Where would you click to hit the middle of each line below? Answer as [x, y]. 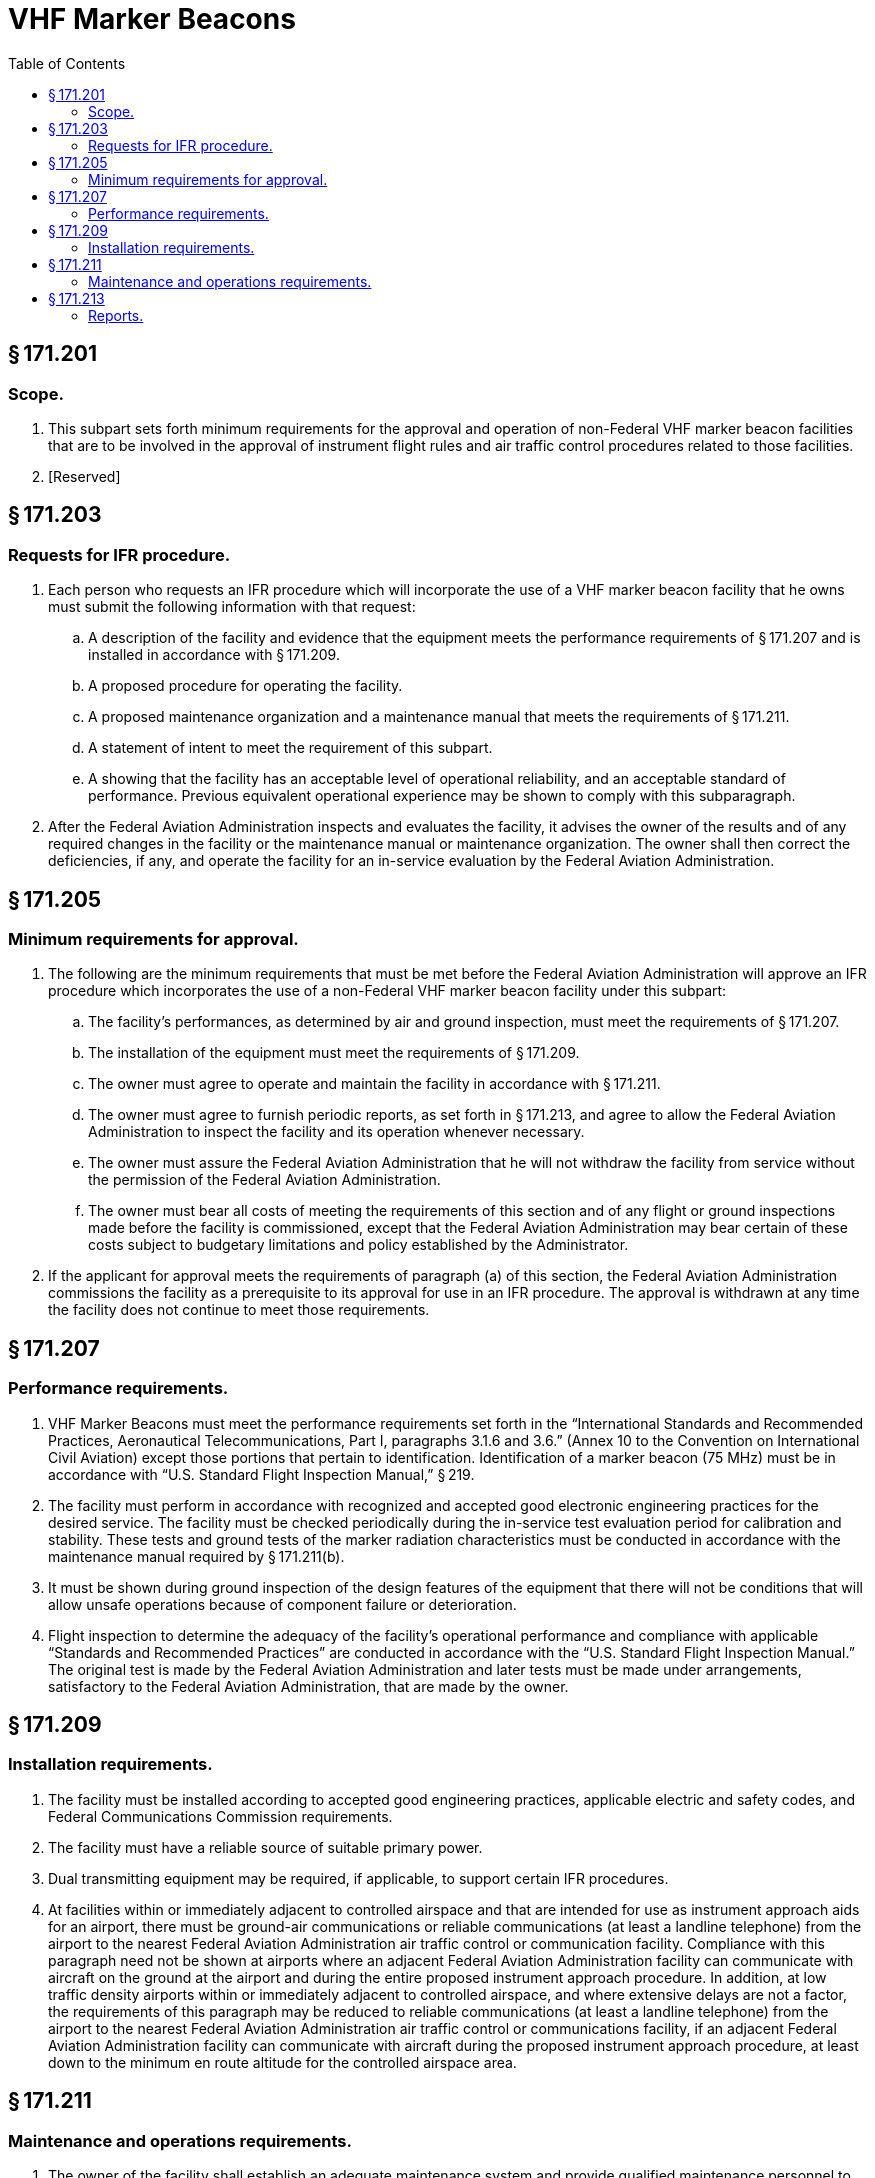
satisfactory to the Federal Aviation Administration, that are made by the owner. [308, 1686]
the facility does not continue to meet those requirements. [239, 1310]
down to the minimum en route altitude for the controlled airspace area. [282, 2062]
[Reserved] [84, 476]
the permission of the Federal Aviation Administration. [264, 1180]
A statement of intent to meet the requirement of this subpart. [290, 748]
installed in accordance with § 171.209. [214, 655]
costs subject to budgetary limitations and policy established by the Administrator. [358, 1245]
